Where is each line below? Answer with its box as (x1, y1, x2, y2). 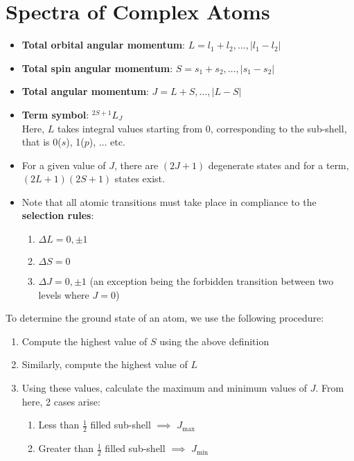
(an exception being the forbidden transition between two (89, 274, 334, 288)
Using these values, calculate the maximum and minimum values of (21, 381, 308, 395)
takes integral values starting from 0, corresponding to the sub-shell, (57, 121, 347, 135)
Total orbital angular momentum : (21, 37, 185, 52)
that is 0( (21, 134, 62, 149)
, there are (114, 157, 159, 172)
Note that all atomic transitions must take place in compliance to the (21, 194, 317, 209)
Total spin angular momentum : (21, 60, 173, 75)
